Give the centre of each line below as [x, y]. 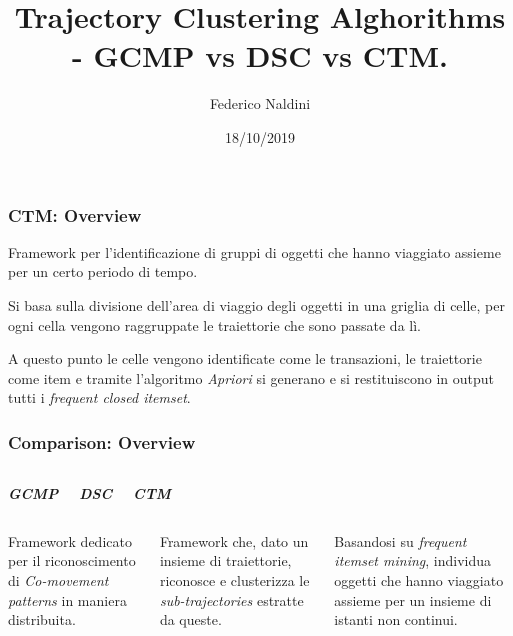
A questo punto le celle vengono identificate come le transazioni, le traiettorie [245, 358]
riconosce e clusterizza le [234, 579]
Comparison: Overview [102, 441]
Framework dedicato [70, 540]
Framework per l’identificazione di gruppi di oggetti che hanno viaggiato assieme [254, 251]
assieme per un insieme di [413, 599]
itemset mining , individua [413, 560]
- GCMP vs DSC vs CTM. [260, 55]
